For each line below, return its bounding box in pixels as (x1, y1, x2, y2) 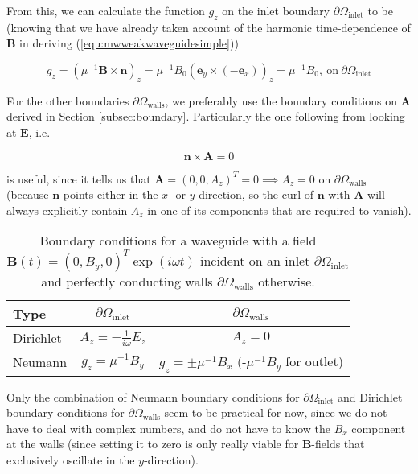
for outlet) (285, 352, 343, 371)
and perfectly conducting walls (41, 272, 213, 291)
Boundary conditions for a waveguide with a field (39, 231, 317, 250)
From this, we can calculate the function (6, 2, 205, 19)
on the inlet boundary (222, 2, 330, 19)
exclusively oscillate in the (6, 451, 135, 468)
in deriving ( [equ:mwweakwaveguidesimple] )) (19, 35, 239, 52)
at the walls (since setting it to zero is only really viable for (6, 435, 299, 452)
